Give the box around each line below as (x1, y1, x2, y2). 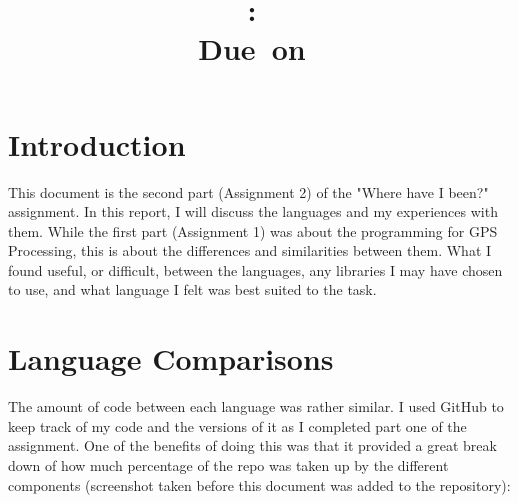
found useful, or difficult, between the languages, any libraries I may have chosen (8, 259, 503, 280)
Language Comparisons (8, 338, 334, 379)
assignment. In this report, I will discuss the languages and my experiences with (8, 201, 498, 222)
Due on (198, 28, 306, 69)
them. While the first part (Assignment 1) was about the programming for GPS (8, 220, 498, 241)
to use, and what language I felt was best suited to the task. (8, 279, 377, 300)
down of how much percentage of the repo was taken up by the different (8, 454, 449, 475)
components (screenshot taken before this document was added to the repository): (8, 474, 511, 495)
